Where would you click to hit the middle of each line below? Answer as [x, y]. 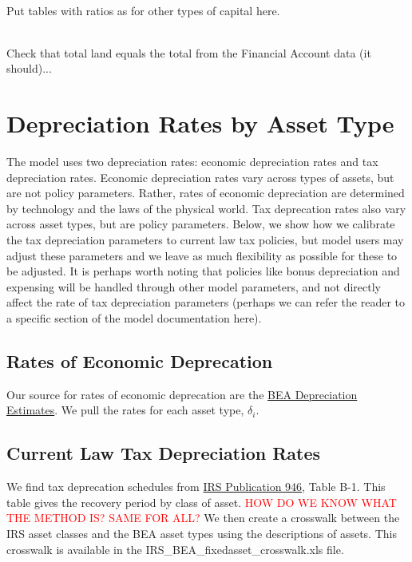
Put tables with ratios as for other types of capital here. [143, 10]
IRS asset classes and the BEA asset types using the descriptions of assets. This [202, 533]
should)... [29, 68]
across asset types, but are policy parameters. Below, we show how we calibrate [201, 224]
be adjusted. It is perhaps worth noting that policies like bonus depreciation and [203, 271]
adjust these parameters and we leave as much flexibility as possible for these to [202, 255]
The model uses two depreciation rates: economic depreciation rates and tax [192, 162]
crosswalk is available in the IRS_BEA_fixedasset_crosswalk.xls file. [175, 549]
